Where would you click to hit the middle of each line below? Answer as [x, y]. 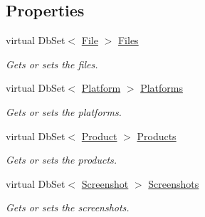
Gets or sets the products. [62, 160]
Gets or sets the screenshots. [68, 207]
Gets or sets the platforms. [64, 111]
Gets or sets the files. [52, 64]
